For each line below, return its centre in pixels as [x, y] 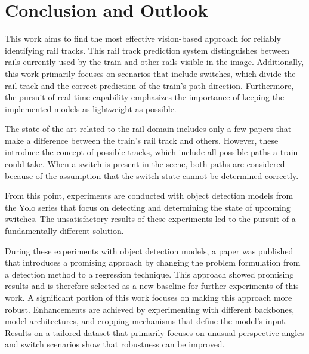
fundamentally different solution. [64, 231]
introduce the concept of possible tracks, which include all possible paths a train [152, 152]
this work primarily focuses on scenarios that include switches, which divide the [150, 73]
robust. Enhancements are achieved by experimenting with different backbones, [150, 309]
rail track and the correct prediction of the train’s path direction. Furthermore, [149, 85]
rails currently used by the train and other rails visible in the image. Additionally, [154, 62]
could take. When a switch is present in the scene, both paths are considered [145, 164]
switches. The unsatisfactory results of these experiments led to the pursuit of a [150, 219]
